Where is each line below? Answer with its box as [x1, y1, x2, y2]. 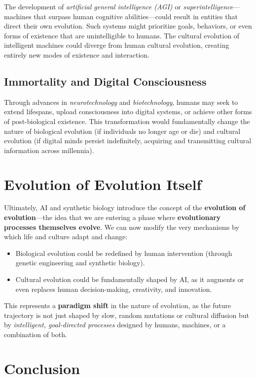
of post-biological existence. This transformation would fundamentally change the [4, 116, 250, 126]
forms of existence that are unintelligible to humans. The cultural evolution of [4, 30, 240, 40]
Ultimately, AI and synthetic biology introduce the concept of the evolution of [4, 202, 246, 213]
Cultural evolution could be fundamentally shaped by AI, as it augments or [15, 274, 244, 284]
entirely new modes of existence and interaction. [4, 49, 149, 60]
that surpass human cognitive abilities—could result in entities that [34, 11, 238, 21]
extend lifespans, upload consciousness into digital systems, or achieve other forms [4, 106, 252, 117]
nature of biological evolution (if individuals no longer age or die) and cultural [4, 126, 241, 136]
